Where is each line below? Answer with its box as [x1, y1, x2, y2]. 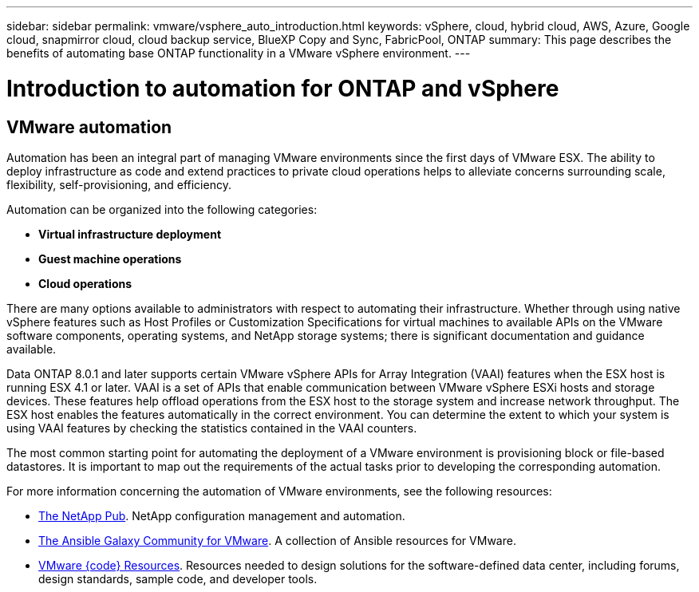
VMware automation [6, 116, 172, 137]
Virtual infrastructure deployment [38, 227, 222, 241]
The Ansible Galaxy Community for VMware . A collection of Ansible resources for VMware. [38, 533, 516, 547]
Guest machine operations [38, 251, 182, 266]
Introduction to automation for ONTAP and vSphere [6, 74, 559, 102]
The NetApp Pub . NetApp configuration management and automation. [38, 508, 405, 523]
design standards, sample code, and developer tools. [38, 571, 318, 586]
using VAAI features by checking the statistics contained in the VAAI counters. [6, 420, 417, 435]
